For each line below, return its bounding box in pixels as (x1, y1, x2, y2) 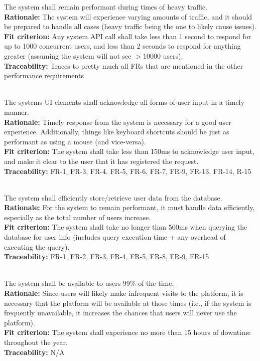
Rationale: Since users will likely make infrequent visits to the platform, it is (4, 288, 243, 298)
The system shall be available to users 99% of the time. (4, 278, 174, 288)
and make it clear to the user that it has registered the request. (4, 155, 199, 166)
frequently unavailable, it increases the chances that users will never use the (4, 307, 237, 318)
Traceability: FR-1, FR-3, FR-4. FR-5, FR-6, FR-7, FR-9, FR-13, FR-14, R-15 (4, 165, 251, 176)
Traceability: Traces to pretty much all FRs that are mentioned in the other (4, 60, 243, 71)
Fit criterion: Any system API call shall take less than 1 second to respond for (4, 31, 251, 41)
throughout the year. (4, 337, 68, 347)
